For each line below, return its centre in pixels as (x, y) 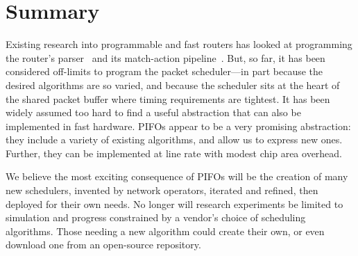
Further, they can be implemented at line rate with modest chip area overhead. (174, 153)
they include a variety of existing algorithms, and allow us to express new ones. (174, 139)
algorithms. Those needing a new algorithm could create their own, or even (165, 231)
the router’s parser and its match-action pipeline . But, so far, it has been (165, 57)
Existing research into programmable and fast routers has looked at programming (179, 44)
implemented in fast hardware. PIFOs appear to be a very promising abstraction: (178, 126)
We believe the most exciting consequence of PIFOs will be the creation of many (177, 176)
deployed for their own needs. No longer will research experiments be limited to (174, 203)
